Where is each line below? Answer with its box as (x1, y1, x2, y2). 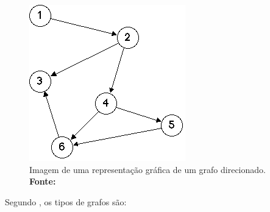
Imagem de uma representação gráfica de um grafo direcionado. (29, 163, 266, 175)
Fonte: (29, 175, 56, 188)
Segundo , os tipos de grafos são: (5, 195, 127, 208)
